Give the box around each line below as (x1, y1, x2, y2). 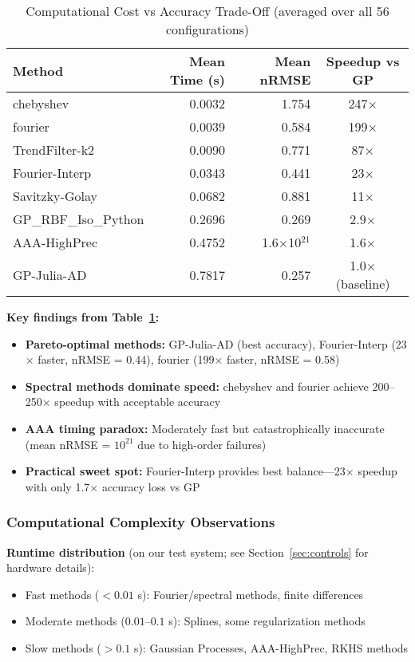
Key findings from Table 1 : (6, 309, 160, 325)
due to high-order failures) (137, 435, 267, 452)
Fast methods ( (25, 585, 100, 602)
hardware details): (6, 559, 95, 576)
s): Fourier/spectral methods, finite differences (137, 585, 364, 602)
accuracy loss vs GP (101, 478, 200, 495)
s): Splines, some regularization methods (168, 613, 366, 629)
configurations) (165, 20, 250, 38)
